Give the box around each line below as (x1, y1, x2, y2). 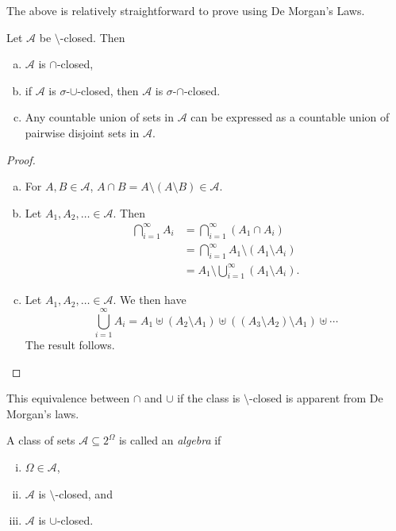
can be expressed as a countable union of (190, 109, 390, 125)
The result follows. (25, 337, 115, 353)
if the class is (177, 390, 240, 406)
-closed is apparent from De (248, 390, 383, 406)
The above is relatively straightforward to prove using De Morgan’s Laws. (6, 2, 365, 18)
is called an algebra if (118, 432, 221, 448)
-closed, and (55, 485, 113, 502)
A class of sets (6, 432, 75, 448)
